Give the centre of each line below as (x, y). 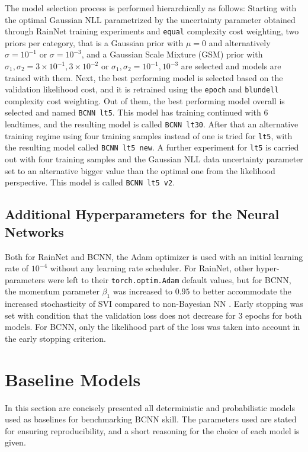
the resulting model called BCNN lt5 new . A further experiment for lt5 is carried (152, 147)
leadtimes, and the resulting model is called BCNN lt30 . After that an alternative (152, 124)
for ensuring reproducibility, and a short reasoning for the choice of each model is (152, 430)
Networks (34, 231)
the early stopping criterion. (55, 338)
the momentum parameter (52, 291)
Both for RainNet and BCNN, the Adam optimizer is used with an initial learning (154, 256)
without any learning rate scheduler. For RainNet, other (152, 268)
